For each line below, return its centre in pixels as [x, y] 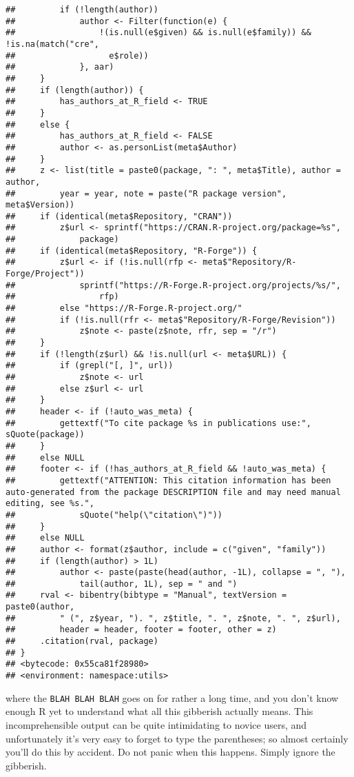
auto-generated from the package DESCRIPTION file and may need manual [173, 492]
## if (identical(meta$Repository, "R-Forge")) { [132, 251]
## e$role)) [77, 55]
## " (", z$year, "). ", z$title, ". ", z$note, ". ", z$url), [173, 618]
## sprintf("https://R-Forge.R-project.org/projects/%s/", [173, 285]
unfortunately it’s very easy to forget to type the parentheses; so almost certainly [177, 738]
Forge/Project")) [45, 274]
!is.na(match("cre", [53, 44]
